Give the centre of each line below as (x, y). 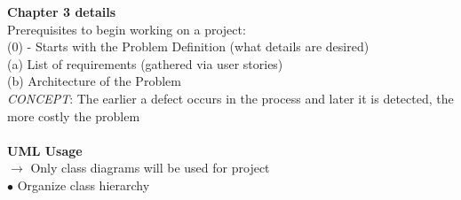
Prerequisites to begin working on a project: (127, 29)
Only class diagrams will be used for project (150, 168)
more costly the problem (74, 115)
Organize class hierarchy (83, 185)
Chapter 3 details (62, 12)
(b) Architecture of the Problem (94, 81)
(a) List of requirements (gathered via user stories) (145, 63)
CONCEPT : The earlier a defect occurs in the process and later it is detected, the (230, 98)
